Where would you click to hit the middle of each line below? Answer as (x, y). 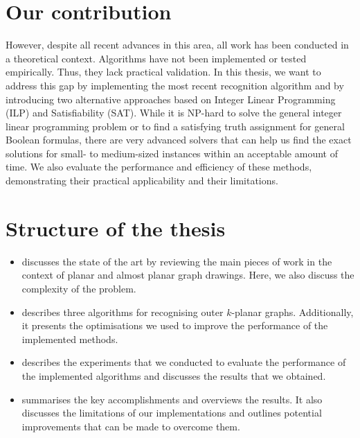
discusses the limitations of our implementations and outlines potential (172, 413)
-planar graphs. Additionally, (292, 312)
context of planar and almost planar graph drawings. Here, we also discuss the (188, 275)
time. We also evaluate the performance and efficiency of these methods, (159, 167)
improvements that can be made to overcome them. (131, 426)
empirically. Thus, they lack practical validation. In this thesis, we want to (163, 72)
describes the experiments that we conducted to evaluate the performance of (184, 362)
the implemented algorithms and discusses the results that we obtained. (174, 375)
